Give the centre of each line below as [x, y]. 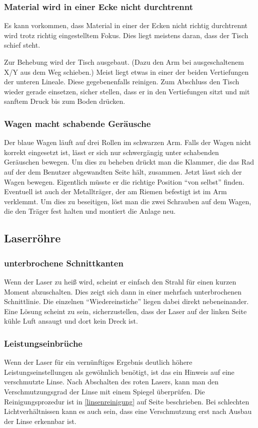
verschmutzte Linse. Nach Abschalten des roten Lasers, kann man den [111, 382]
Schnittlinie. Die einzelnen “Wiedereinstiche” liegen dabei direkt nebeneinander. [126, 301]
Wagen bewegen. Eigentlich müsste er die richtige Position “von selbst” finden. [124, 181]
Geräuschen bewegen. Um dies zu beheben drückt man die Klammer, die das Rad [129, 162]
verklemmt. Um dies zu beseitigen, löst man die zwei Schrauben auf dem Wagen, [128, 201]
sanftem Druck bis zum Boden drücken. [65, 101]
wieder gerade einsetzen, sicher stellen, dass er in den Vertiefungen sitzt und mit [127, 91]
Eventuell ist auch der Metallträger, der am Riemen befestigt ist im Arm [115, 191]
